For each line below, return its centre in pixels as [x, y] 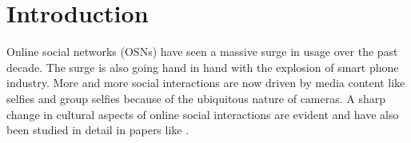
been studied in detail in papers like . [98, 130]
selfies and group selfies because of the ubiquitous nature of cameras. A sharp [196, 98]
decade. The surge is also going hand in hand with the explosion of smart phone [203, 67]
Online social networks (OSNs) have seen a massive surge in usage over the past [202, 52]
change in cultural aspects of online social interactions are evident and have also [203, 114]
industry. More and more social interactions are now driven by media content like [206, 83]
